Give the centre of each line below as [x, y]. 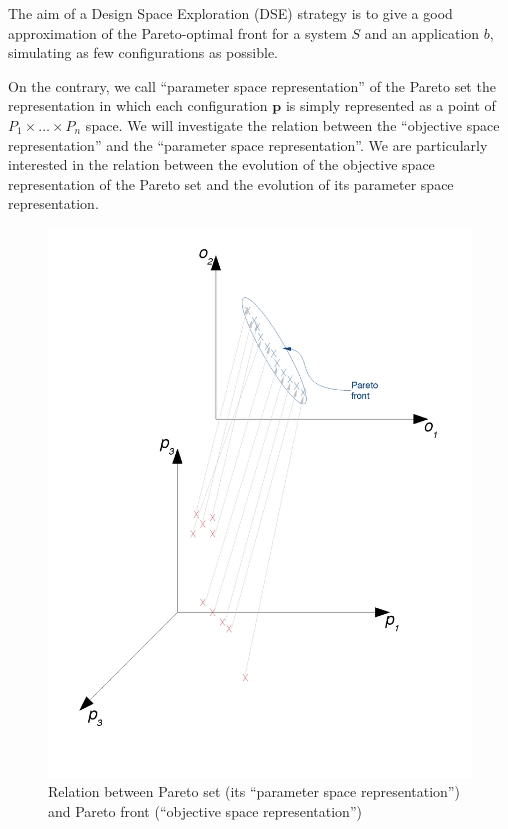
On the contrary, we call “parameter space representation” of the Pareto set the [252, 85]
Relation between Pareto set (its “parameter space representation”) [254, 791]
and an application [422, 32]
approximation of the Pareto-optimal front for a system [177, 32]
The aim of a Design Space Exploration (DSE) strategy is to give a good [230, 13]
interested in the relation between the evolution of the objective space [221, 164]
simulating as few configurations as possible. [143, 52]
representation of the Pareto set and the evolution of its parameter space [231, 183]
